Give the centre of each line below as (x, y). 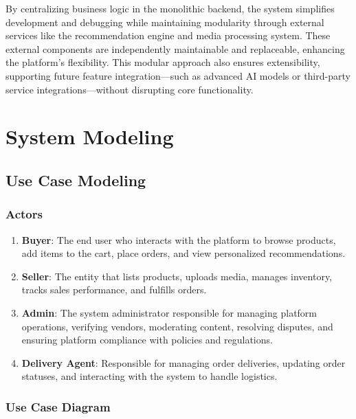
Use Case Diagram (58, 406)
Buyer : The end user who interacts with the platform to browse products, (179, 239)
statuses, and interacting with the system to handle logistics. (149, 376)
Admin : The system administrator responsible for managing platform (169, 312)
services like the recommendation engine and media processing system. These (168, 35)
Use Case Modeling (76, 180)
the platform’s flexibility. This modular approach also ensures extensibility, (163, 62)
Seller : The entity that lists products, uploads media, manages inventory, (177, 276)
